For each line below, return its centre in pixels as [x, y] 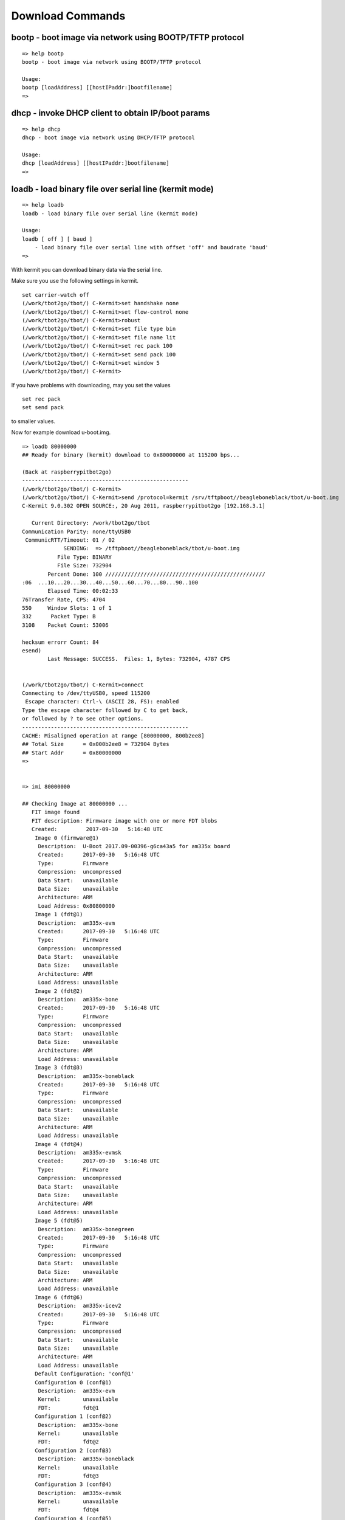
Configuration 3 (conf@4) [73, 1484]
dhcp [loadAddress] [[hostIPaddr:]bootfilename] [96, 163]
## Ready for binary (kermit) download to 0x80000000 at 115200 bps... [131, 455]
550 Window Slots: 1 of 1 [67, 608]
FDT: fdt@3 [69, 1476]
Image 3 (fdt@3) [59, 1068]
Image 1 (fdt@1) [59, 914]
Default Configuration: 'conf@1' [84, 1374]
